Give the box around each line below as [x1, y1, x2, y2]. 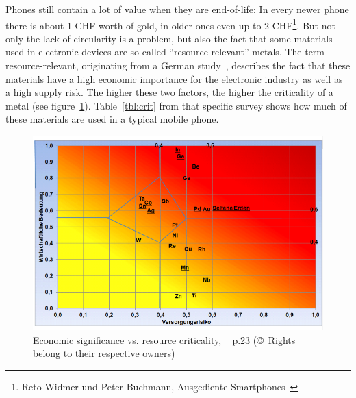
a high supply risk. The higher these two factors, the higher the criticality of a [5, 85, 333, 99]
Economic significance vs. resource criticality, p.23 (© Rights [33, 332, 296, 347]
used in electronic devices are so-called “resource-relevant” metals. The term [5, 45, 325, 59]
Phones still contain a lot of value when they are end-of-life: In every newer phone [5, 2, 349, 16]
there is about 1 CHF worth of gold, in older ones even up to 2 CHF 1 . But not [5, 16, 335, 32]
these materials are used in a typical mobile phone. [5, 112, 219, 126]
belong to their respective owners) [33, 346, 175, 360]
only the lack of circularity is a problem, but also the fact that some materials [5, 31, 333, 45]
